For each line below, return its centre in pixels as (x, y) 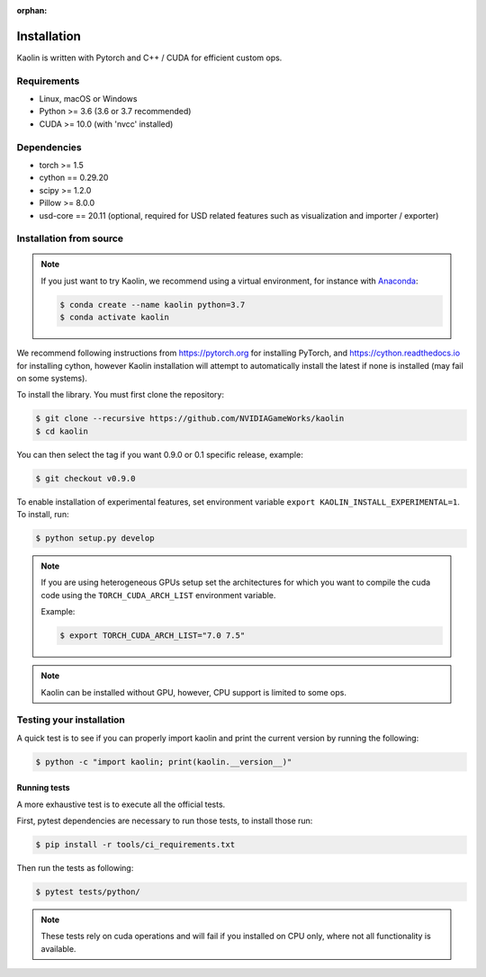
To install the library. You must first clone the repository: (121, 395)
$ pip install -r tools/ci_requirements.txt (135, 845)
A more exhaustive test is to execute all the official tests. (121, 804)
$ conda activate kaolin (115, 318)
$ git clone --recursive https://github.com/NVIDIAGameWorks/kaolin (190, 419)
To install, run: (43, 515)
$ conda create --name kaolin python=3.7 (153, 305)
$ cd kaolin (62, 431)
